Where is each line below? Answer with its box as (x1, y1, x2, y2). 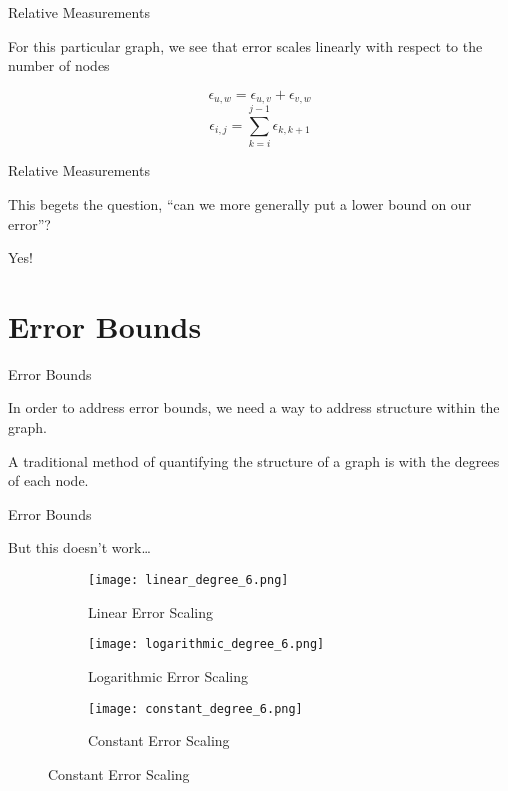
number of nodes (8, 55, 110, 76)
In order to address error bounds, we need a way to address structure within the (8, 397, 500, 418)
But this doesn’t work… (8, 537, 151, 558)
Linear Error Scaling (88, 601, 214, 622)
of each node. (8, 470, 89, 491)
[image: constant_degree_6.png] (88, 701, 303, 716)
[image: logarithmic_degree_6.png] (88, 637, 325, 652)
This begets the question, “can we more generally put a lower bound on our (8, 193, 472, 214)
